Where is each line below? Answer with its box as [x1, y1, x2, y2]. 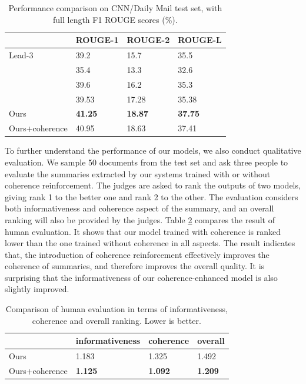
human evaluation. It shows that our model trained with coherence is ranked [5, 225, 281, 237]
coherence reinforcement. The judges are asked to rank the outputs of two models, [5, 179, 301, 191]
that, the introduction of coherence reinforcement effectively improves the [5, 248, 270, 260]
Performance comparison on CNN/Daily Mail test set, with [8, 2, 222, 14]
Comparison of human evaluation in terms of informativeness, [5, 303, 228, 315]
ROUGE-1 [75, 34, 119, 46]
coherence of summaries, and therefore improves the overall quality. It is [5, 260, 265, 272]
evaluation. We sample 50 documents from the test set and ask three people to [5, 155, 288, 168]
